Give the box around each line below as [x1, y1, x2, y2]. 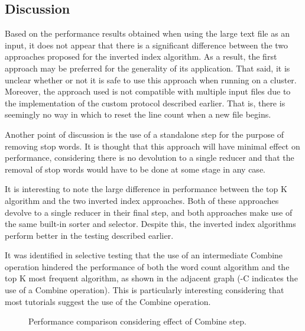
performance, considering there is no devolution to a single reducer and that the [5, 151, 294, 164]
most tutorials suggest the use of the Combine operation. [5, 295, 211, 307]
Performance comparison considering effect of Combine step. [28, 315, 246, 327]
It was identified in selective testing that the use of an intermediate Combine [5, 249, 283, 261]
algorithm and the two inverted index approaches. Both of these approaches [5, 194, 279, 206]
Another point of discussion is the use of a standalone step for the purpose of [5, 128, 284, 140]
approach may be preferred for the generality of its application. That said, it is [5, 61, 290, 74]
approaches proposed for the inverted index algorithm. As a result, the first [5, 50, 277, 63]
